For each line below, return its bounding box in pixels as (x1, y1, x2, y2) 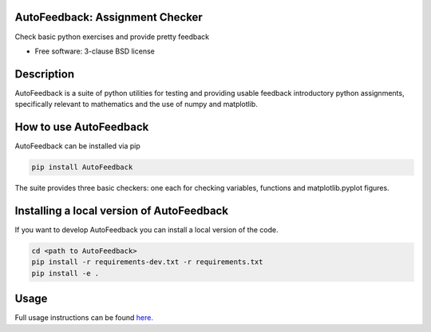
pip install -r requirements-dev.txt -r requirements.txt (31, 258, 263, 267)
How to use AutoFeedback (14, 121, 149, 134)
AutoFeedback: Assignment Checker (14, 10, 203, 24)
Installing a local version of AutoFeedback (14, 204, 229, 217)
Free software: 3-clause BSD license (34, 46, 155, 56)
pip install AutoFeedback (31, 163, 133, 172)
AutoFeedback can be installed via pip (14, 141, 141, 151)
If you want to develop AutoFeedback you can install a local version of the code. (14, 224, 279, 235)
